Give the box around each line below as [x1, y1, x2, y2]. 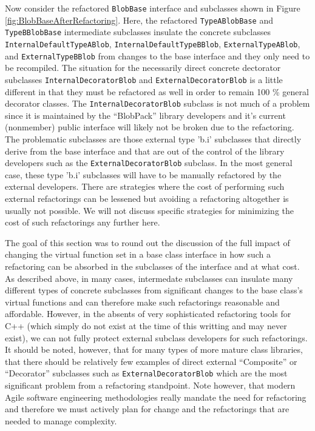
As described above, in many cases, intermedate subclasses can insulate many [5, 272, 293, 284]
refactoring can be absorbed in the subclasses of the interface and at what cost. [5, 259, 300, 272]
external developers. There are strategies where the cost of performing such [5, 180, 285, 193]
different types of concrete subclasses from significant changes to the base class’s [5, 284, 303, 296]
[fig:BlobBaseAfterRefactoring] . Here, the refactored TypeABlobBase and [5, 13, 274, 26]
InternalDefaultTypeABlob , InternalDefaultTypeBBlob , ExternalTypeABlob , [5, 37, 300, 50]
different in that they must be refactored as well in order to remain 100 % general [5, 85, 309, 98]
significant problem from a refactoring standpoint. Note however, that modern [5, 378, 296, 391]
